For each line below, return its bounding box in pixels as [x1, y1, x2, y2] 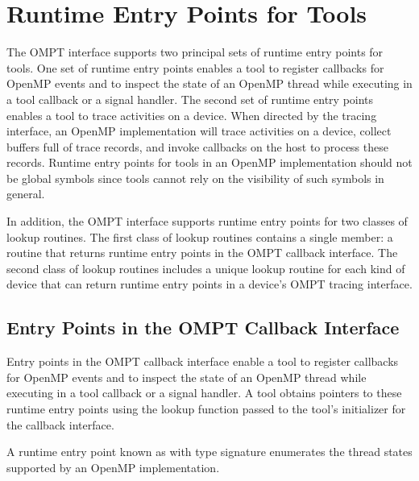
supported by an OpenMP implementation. [6, 458, 220, 475]
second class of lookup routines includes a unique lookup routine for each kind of [6, 259, 405, 276]
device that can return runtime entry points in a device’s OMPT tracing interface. [6, 276, 413, 292]
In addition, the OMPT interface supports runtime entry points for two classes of [6, 213, 408, 230]
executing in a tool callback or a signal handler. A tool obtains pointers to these [6, 384, 402, 401]
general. [6, 185, 45, 202]
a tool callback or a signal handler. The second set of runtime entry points [6, 90, 374, 107]
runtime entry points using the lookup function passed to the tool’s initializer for [6, 400, 406, 417]
